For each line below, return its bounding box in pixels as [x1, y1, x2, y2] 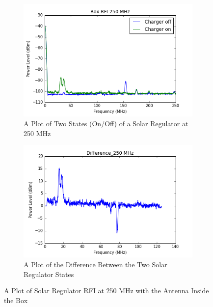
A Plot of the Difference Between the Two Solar [24, 259, 167, 270]
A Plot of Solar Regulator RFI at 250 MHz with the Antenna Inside [4, 285, 209, 296]
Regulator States [24, 269, 74, 279]
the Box [4, 295, 28, 305]
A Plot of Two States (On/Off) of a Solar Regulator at [24, 118, 188, 128]
